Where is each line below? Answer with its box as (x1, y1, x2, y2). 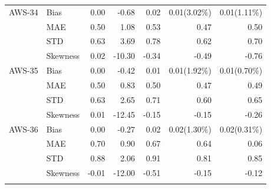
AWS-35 (9, 64, 38, 77)
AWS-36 (9, 122, 38, 135)
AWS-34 (9, 5, 38, 18)
